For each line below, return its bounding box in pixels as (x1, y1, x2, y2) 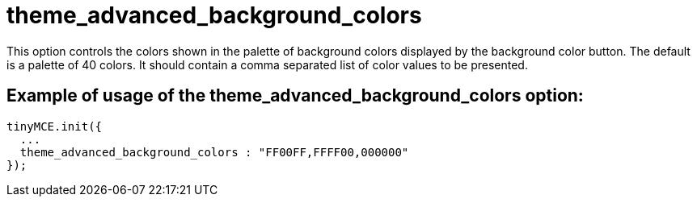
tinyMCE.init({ (6, 119, 103, 133)
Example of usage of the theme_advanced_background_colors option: (6, 85, 584, 106)
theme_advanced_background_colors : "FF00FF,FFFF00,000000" (19, 145, 409, 159)
